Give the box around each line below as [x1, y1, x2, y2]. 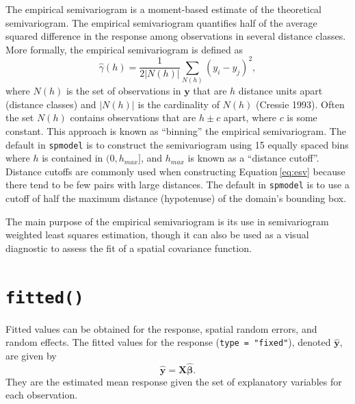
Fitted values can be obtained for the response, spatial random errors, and [5, 321, 317, 336]
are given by [5, 348, 57, 362]
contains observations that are [70, 110, 196, 125]
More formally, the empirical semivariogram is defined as [5, 42, 243, 56]
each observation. [5, 388, 78, 402]
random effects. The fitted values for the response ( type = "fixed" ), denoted [5, 335, 331, 349]
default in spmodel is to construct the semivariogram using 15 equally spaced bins [5, 137, 349, 151]
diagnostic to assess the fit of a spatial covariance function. [5, 240, 252, 255]
